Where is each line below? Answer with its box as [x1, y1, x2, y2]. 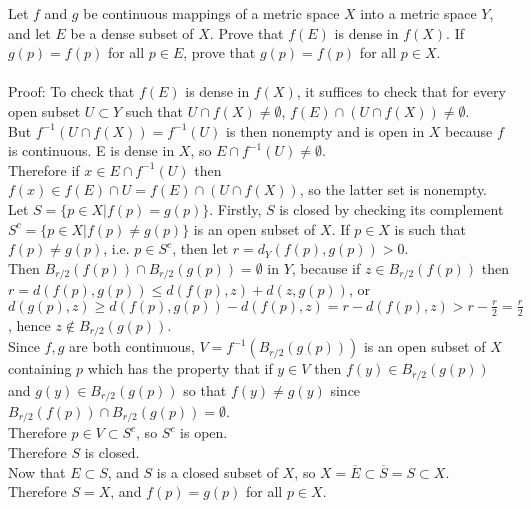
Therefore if [8, 159, 80, 180]
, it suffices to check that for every [296, 81, 506, 102]
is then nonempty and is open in [226, 120, 425, 141]
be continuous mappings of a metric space [83, 3, 340, 23]
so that [183, 379, 227, 400]
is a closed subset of [156, 461, 279, 482]
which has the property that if [87, 358, 273, 379]
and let [8, 22, 51, 43]
